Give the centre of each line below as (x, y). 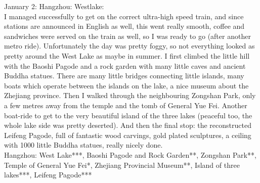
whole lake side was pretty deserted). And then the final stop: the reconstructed (128, 125)
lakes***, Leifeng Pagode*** (48, 175)
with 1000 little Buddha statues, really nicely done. (83, 145)
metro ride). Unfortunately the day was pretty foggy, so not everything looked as (129, 46)
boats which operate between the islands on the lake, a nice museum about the (126, 85)
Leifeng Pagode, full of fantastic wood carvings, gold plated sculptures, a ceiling (128, 135)
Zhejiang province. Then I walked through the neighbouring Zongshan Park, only (130, 95)
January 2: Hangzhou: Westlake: (54, 6)
